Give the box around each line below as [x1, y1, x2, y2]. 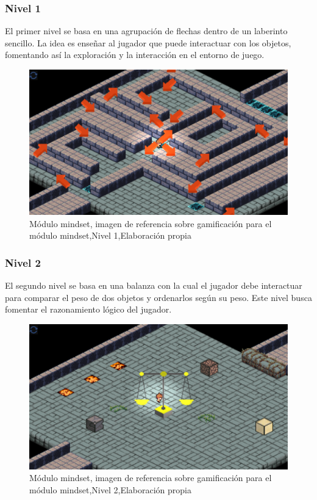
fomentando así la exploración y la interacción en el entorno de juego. [5, 48, 265, 61]
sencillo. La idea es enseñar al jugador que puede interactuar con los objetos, [5, 36, 291, 49]
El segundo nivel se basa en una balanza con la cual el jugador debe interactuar [5, 279, 302, 292]
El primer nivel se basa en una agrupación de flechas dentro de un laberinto [5, 24, 288, 37]
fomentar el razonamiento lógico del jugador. [5, 303, 172, 316]
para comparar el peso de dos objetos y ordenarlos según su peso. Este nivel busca [5, 291, 312, 303]
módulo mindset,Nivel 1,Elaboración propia [29, 229, 192, 242]
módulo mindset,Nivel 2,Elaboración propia [29, 483, 192, 496]
